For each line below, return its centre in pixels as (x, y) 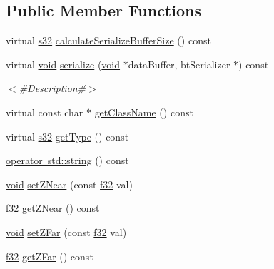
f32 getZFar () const (50, 256)
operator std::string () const (67, 160)
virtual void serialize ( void (63, 64)
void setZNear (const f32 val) (69, 184)
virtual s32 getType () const (67, 136)
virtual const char (45, 112)
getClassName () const (144, 112)
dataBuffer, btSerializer (179, 64)
